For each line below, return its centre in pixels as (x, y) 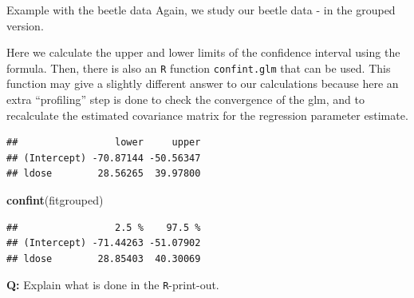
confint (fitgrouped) (55, 200)
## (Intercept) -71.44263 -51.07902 (104, 243)
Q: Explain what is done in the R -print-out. (113, 285)
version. (25, 25)
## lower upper (104, 143)
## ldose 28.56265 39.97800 (104, 174)
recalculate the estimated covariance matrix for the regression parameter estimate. (207, 115)
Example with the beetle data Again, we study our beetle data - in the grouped (201, 10)
